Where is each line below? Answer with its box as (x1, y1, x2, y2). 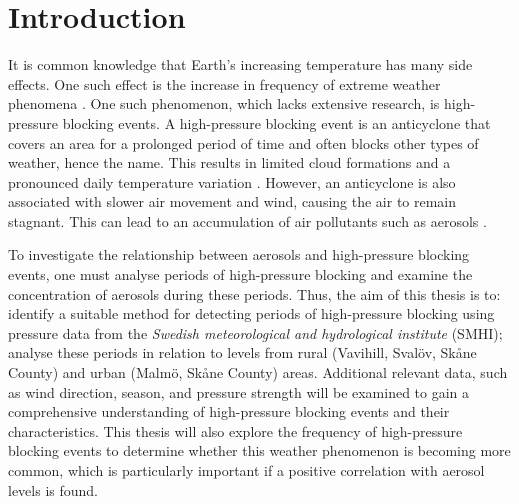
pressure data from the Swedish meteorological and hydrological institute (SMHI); (8, 322, 503, 343)
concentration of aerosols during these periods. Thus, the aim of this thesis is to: (8, 283, 501, 304)
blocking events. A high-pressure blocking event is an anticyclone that (62, 112, 491, 133)
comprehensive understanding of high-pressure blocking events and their (8, 401, 450, 422)
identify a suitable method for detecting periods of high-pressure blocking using (8, 303, 495, 324)
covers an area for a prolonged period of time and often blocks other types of (8, 132, 479, 153)
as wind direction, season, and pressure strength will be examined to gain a (8, 381, 470, 402)
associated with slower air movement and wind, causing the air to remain (8, 191, 457, 212)
